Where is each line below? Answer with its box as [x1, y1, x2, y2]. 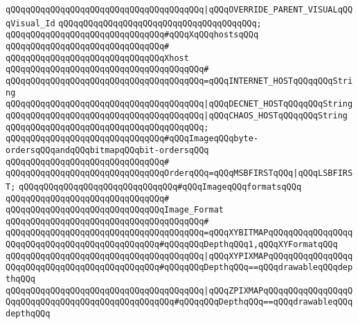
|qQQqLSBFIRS [293, 168, 353, 179]
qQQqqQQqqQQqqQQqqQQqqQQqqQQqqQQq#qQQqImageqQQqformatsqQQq [19, 181, 302, 192]
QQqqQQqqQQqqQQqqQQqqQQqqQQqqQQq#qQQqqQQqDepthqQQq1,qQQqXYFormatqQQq [6, 240, 338, 250]
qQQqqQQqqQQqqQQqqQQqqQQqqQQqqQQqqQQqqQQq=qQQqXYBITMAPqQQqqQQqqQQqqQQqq [6, 228, 353, 238]
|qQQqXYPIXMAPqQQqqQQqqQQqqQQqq [204, 251, 353, 261]
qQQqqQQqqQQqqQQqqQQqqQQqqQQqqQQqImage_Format [6, 205, 224, 215]
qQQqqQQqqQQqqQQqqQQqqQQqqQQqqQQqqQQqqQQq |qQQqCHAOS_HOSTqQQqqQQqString [6, 110, 348, 120]
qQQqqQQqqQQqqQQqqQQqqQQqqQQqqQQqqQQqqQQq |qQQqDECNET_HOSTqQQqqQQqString [6, 99, 353, 109]
